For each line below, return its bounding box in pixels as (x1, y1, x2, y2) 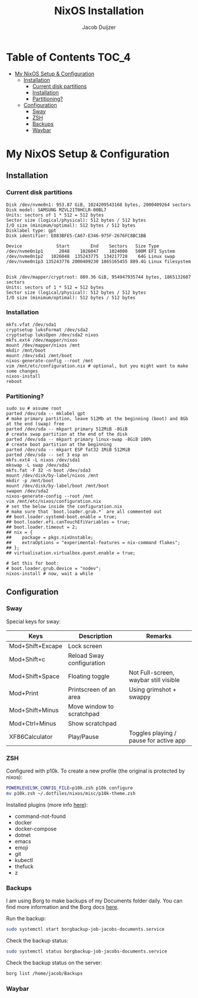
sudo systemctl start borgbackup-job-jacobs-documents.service (6, 927, 165, 932)
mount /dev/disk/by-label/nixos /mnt (6, 473, 99, 479)
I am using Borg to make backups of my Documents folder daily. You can (6, 897, 183, 904)
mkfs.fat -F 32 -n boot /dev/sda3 (6, 467, 91, 473)
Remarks (146, 631, 172, 640)
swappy (128, 692, 151, 701)
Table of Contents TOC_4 (6, 50, 131, 64)
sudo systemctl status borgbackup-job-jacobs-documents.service (6, 948, 167, 954)
